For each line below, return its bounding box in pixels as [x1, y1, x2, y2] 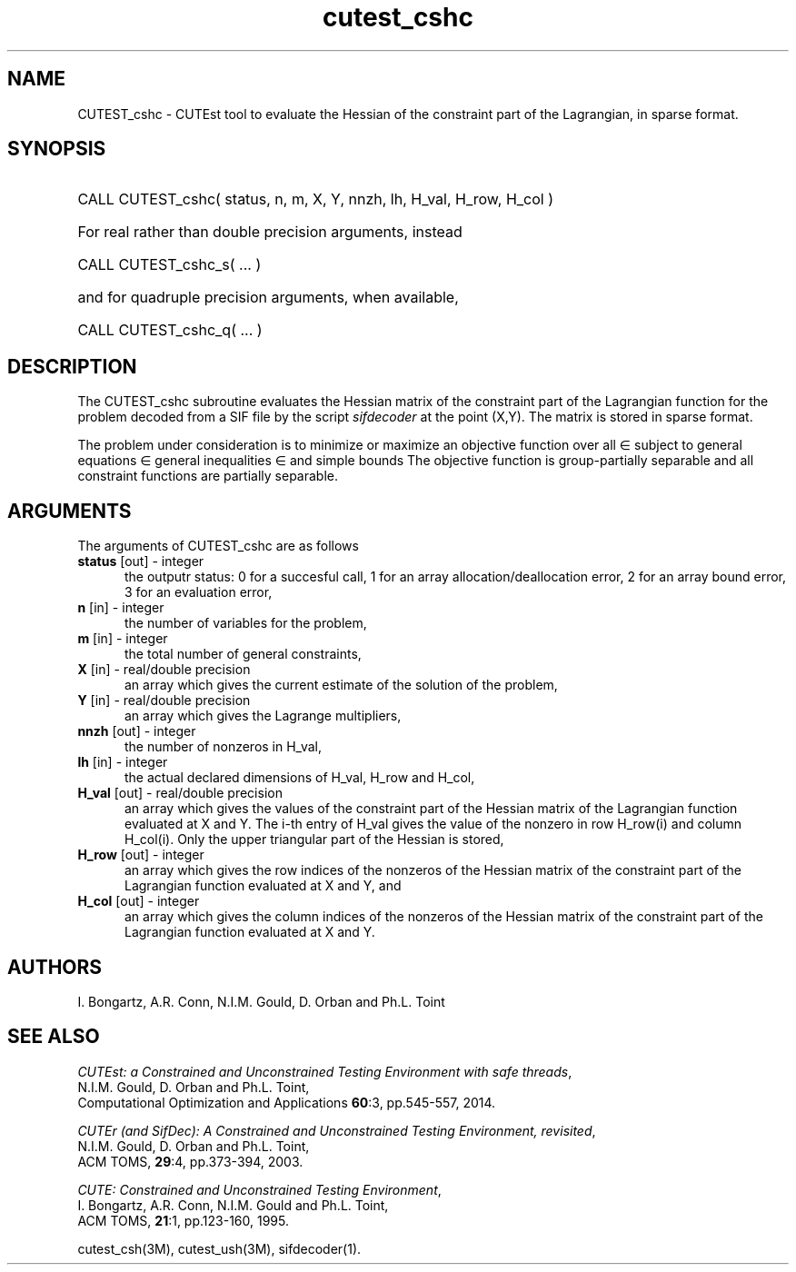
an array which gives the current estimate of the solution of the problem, [124, 677, 558, 693]
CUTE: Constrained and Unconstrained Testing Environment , [77, 1181, 442, 1197]
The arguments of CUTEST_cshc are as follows [77, 538, 359, 554]
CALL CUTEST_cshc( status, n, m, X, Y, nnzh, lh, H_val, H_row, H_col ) [77, 190, 554, 209]
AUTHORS [7, 955, 103, 979]
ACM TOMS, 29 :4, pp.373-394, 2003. [77, 1153, 303, 1169]
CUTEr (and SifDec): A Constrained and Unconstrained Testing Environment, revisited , [77, 1122, 596, 1138]
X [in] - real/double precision [77, 661, 251, 678]
